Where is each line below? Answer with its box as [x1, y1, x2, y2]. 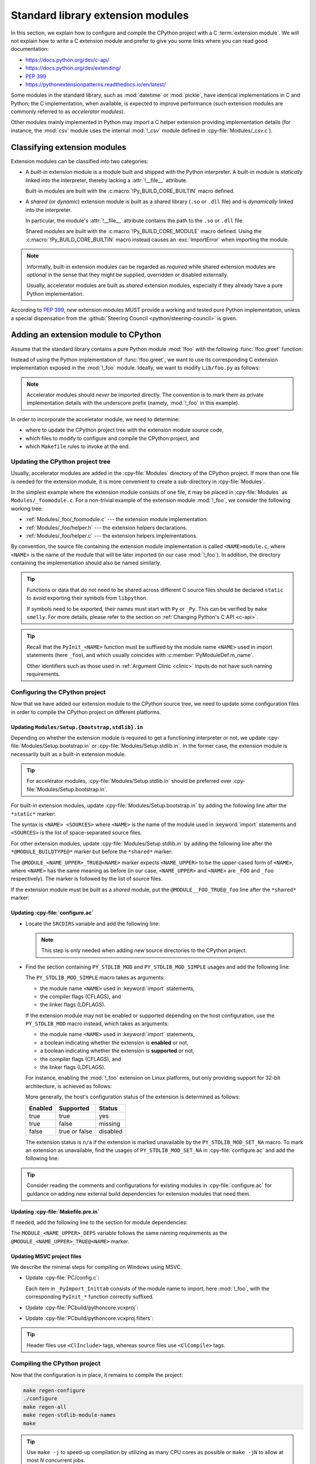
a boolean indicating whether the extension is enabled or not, [40, 1039, 188, 1046]
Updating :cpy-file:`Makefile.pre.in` [11, 1208, 99, 1215]
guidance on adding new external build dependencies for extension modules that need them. [26, 1190, 251, 1197]
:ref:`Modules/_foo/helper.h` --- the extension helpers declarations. [25, 524, 188, 531]
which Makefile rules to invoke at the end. [25, 443, 130, 450]
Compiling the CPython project [11, 1359, 101, 1367]
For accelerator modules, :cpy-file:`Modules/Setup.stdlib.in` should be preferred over [26, 778, 232, 785]
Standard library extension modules [11, 9, 189, 22]
